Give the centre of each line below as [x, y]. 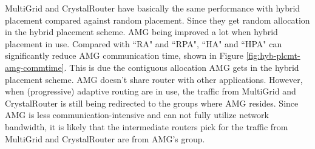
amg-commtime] [35, 67]
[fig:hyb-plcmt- [273, 55]
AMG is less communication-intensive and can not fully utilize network [137, 115]
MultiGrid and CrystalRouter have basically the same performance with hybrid [153, 8]
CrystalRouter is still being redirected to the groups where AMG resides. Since [152, 103]
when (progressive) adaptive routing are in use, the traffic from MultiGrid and [151, 91]
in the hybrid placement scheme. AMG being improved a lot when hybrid [141, 32]
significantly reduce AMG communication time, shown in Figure [124, 55]
